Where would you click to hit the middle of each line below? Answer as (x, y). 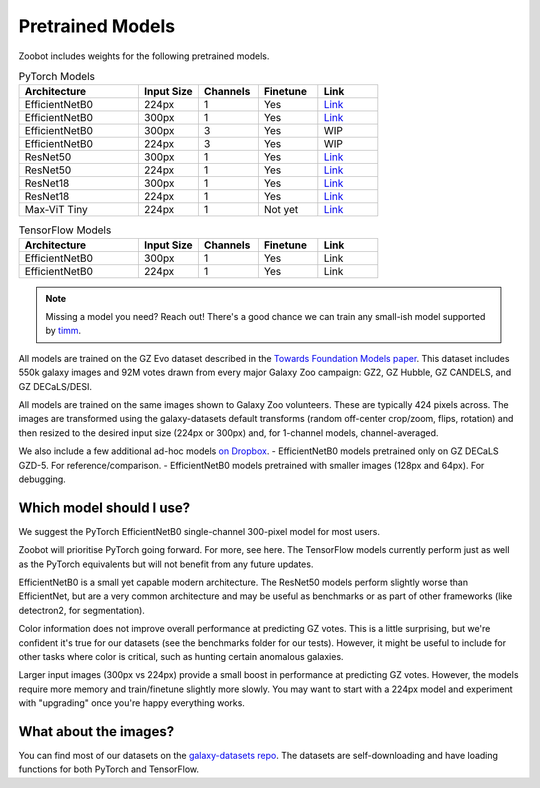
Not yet (281, 210)
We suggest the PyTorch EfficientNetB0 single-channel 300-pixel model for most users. (199, 531)
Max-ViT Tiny (56, 210)
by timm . (63, 331)
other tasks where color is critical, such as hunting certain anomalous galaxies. (181, 657)
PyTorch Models (56, 77)
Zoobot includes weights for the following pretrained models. (144, 56)
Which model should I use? (104, 507)
